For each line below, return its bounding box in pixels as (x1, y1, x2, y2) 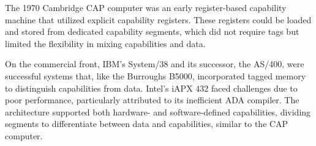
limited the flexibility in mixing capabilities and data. (5, 37, 206, 49)
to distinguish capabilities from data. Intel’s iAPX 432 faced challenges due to (5, 81, 298, 94)
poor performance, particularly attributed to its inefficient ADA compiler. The (5, 93, 299, 106)
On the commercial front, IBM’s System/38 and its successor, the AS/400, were (5, 57, 304, 70)
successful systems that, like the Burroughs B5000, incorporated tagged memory (5, 69, 306, 82)
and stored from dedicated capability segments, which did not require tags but (5, 25, 299, 38)
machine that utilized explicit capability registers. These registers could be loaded (5, 13, 312, 26)
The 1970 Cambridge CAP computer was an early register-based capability (5, 1, 287, 13)
